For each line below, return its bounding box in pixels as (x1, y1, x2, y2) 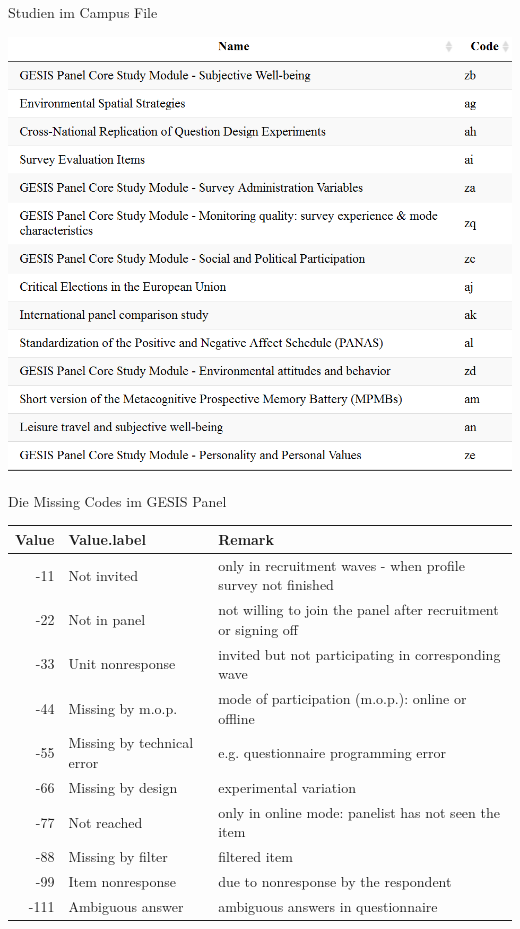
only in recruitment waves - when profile (218, 554, 465, 575)
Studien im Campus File (8, 2, 158, 22)
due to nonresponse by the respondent (218, 871, 452, 892)
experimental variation (218, 776, 356, 797)
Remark (218, 528, 275, 549)
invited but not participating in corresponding (218, 643, 501, 664)
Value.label (68, 528, 146, 549)
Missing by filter (68, 846, 168, 867)
